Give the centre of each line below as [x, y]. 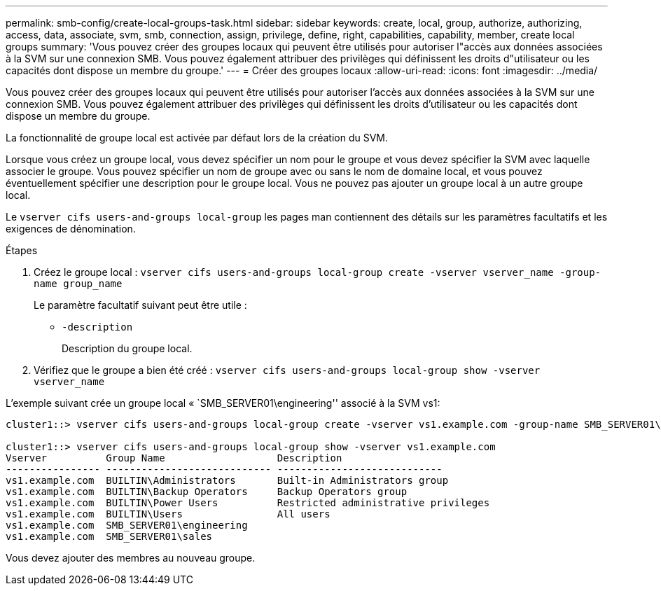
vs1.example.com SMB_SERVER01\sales [109, 536]
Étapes [22, 250]
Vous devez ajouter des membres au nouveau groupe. [131, 558]
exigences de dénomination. [71, 229]
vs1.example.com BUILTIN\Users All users [168, 514]
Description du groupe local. [127, 348]
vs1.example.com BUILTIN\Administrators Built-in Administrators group [227, 480]
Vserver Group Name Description [174, 458]
